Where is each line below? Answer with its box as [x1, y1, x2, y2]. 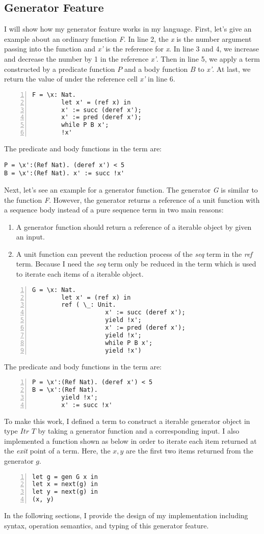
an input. [16, 231, 45, 242]
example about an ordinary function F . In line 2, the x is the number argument [4, 33, 252, 44]
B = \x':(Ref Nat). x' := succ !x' [4, 170, 125, 177]
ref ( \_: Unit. [61, 301, 116, 309]
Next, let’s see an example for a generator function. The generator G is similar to [4, 184, 258, 195]
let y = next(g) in [32, 488, 98, 496]
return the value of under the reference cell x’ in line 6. [4, 73, 175, 84]
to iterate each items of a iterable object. [16, 269, 144, 279]
